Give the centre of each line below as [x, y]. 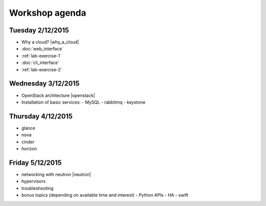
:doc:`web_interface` [42, 49]
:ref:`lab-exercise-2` [42, 69]
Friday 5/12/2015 [35, 162]
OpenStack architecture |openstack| [58, 95]
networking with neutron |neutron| [56, 174]
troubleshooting [37, 188]
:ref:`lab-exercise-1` [41, 56]
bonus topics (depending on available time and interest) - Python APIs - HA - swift [105, 195]
